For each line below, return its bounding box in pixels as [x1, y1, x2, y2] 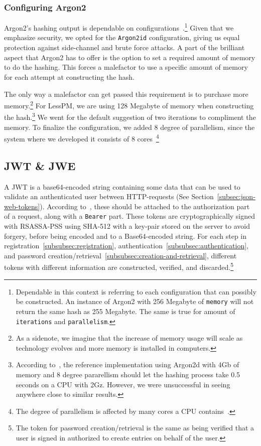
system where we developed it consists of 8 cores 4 [4, 132, 159, 143]
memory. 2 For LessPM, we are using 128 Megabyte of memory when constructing [4, 99, 254, 110]
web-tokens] [4, 201, 40, 211]
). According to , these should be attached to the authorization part [40, 201, 250, 211]
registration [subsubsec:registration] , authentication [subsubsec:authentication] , [4, 240, 248, 251]
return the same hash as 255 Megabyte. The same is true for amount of [16, 306, 235, 316]
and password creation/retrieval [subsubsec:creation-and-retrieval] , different [4, 250, 237, 260]
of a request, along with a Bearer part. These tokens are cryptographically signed [4, 211, 255, 221]
